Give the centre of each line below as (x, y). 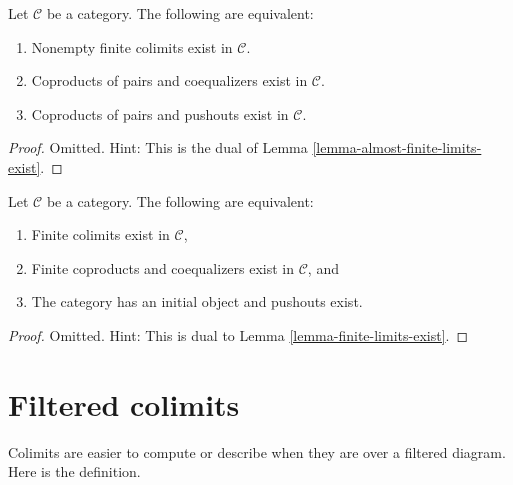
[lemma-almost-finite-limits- (397, 147)
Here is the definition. (74, 471)
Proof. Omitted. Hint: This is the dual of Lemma (158, 147)
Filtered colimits (124, 403)
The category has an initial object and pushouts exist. (197, 301)
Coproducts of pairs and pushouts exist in (160, 113)
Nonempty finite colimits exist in (132, 46)
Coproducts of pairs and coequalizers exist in (169, 80)
